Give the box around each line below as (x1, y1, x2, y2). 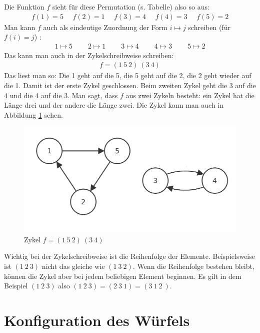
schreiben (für (188, 22, 230, 32)
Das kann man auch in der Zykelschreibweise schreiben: (4, 50, 174, 60)
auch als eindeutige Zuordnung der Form (43, 22, 167, 32)
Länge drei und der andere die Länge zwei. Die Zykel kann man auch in (4, 100, 223, 110)
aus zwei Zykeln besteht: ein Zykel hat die (125, 90, 254, 100)
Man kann (4, 22, 35, 32)
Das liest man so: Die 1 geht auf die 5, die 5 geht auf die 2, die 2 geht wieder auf (4, 70, 251, 81)
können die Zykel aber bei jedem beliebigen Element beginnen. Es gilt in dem (4, 270, 241, 281)
